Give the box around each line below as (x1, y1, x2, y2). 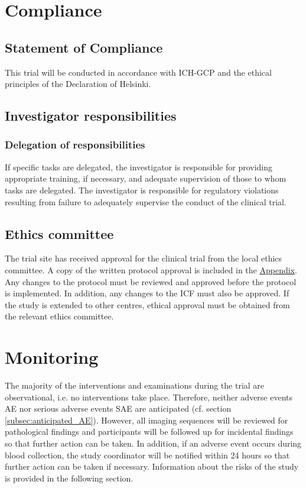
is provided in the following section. (5, 471, 134, 484)
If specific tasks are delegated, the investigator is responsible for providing (5, 160, 273, 173)
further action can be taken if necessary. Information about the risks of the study (5, 460, 299, 473)
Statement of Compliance (5, 38, 163, 56)
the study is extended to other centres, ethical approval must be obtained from (5, 298, 290, 311)
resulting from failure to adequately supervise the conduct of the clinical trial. (5, 195, 287, 208)
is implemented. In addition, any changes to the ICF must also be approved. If (5, 287, 289, 299)
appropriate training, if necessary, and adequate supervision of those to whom (5, 172, 287, 185)
